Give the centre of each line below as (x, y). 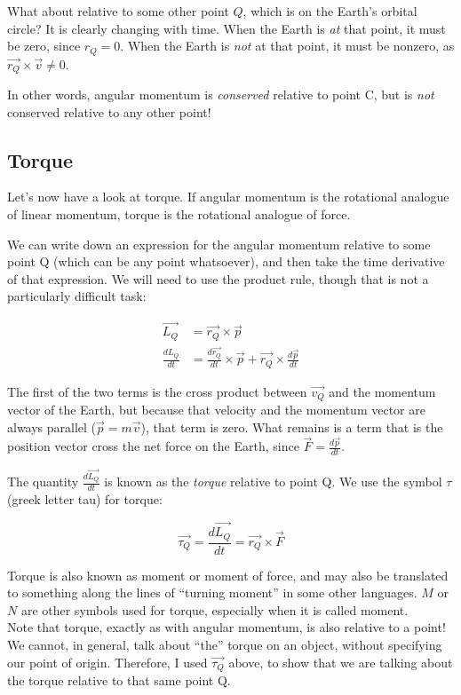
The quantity (43, 482)
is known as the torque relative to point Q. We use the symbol (273, 482)
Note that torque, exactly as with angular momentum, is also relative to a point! (227, 627)
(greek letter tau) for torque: (85, 499)
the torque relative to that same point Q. (119, 680)
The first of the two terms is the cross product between (157, 391)
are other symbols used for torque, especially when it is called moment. (215, 609)
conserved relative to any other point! (109, 111)
